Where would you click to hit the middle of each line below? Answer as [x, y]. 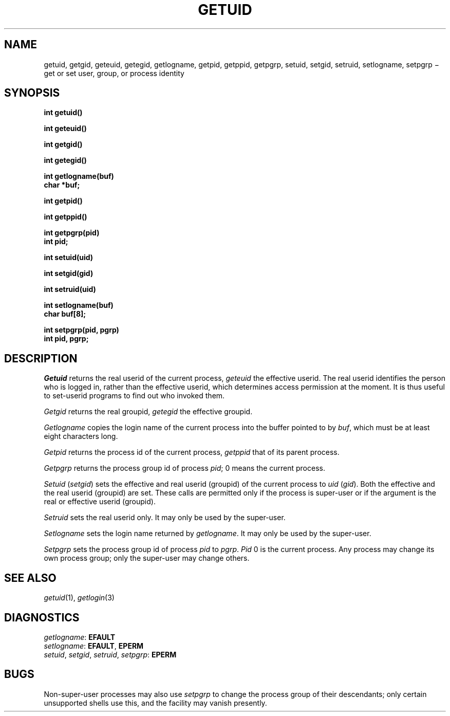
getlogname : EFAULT [80, 637]
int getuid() [63, 113]
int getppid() [65, 217]
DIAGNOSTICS [42, 617]
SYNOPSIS [32, 93]
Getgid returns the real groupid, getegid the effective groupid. [148, 412]
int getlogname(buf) [79, 176]
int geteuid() [65, 128]
